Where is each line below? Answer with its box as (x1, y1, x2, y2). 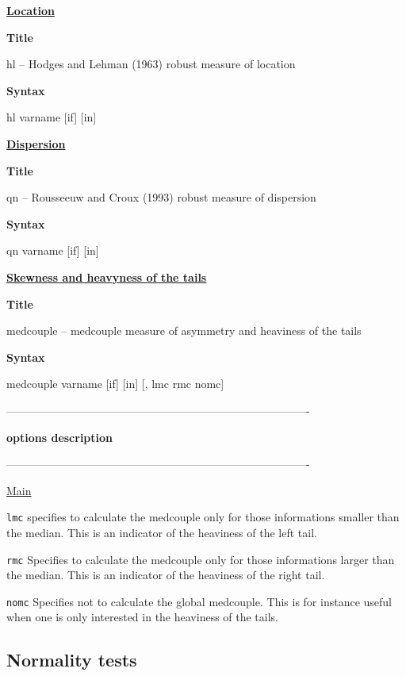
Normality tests (6, 647, 137, 672)
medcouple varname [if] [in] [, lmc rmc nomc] (6, 375, 224, 392)
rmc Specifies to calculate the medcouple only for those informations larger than (6, 551, 395, 567)
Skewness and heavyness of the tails (6, 268, 207, 285)
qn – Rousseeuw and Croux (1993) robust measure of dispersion (6, 189, 316, 205)
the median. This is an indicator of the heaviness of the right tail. (6, 567, 325, 583)
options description (6, 428, 113, 445)
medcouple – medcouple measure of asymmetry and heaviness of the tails (6, 322, 362, 339)
